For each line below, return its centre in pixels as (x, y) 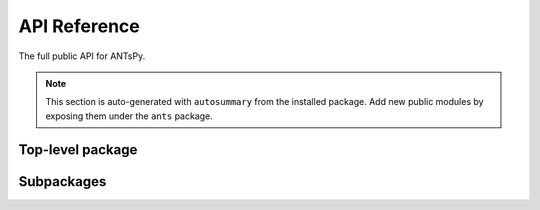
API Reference (79, 26)
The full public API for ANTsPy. (82, 56)
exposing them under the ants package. (129, 116)
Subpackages (62, 181)
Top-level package (78, 149)
